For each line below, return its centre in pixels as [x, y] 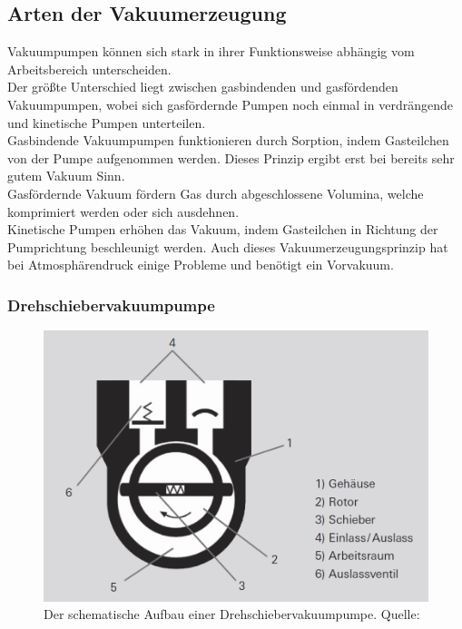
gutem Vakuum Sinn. [66, 176]
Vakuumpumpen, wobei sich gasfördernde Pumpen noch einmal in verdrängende [230, 104]
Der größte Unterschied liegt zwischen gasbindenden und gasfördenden [203, 87]
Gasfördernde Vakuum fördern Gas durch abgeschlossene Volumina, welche [216, 193]
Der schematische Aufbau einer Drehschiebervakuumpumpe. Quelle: [232, 614]
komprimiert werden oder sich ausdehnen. [123, 211]
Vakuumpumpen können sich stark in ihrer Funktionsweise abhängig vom [211, 51]
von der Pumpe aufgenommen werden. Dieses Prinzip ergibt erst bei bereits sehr [231, 157]
